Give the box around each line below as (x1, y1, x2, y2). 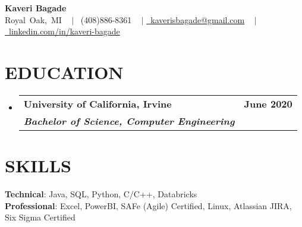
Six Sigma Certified (5, 211, 75, 223)
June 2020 (244, 96, 292, 111)
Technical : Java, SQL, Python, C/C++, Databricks (5, 188, 197, 200)
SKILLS (5, 153, 71, 178)
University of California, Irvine (23, 96, 172, 111)
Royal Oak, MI (5, 13, 62, 26)
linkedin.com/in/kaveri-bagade (9, 25, 120, 37)
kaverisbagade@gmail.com (150, 13, 245, 26)
